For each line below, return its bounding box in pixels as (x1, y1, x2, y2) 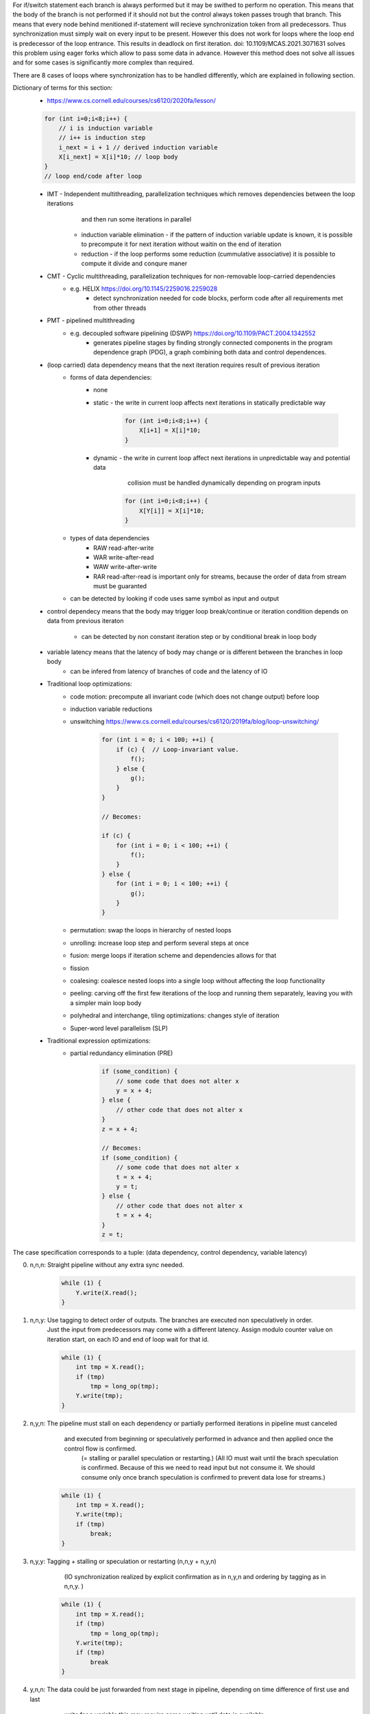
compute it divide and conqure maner (81, 259, 188, 267)
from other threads (93, 304, 147, 312)
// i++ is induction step (58, 134, 146, 142)
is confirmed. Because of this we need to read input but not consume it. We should (81, 1464, 315, 1472)
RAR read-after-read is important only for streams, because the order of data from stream (93, 572, 347, 581)
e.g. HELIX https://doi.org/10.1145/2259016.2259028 (70, 285, 218, 293)
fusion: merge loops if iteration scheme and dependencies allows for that (70, 952, 277, 960)
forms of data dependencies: (70, 374, 152, 382)
